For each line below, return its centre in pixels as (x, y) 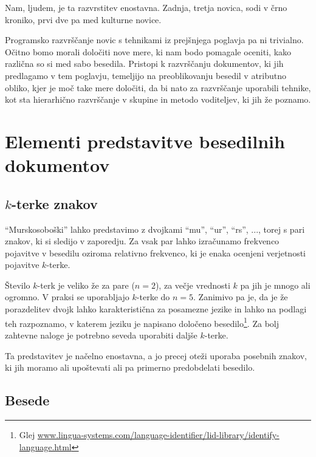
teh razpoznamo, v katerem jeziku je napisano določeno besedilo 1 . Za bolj (142, 322)
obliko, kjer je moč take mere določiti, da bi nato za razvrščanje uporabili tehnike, (158, 87)
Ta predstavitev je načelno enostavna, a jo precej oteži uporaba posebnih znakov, (156, 355)
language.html (45, 446)
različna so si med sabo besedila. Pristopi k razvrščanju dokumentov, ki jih (144, 64)
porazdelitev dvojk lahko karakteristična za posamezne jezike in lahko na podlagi (156, 309)
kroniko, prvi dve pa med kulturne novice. (83, 19)
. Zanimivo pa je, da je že (241, 297)
